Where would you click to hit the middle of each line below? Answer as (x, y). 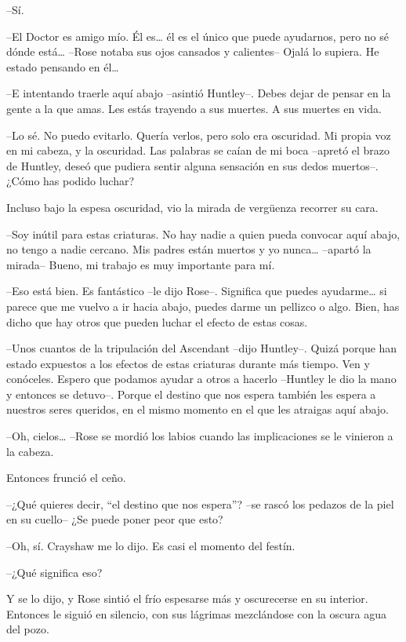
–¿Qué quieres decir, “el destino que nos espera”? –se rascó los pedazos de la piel (200, 503)
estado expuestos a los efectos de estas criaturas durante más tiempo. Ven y (188, 363)
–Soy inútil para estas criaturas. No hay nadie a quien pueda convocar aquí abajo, (203, 233)
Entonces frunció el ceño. (66, 478)
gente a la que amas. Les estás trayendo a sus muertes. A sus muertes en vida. (194, 108)
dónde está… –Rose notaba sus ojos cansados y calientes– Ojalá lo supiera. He (193, 51)
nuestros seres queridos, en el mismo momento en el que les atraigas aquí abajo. (198, 409)
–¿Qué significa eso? (54, 572)
